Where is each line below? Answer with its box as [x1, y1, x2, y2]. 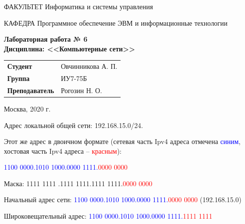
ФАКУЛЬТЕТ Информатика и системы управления [4, 1, 153, 11]
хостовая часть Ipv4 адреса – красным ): [4, 145, 122, 156]
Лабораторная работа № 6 [4, 34, 87, 44]
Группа [7, 73, 30, 83]
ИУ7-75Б [61, 73, 87, 83]
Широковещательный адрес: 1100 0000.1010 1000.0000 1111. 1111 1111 [4, 211, 212, 221]
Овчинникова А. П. [61, 61, 118, 71]
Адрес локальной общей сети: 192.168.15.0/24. [4, 120, 143, 130]
